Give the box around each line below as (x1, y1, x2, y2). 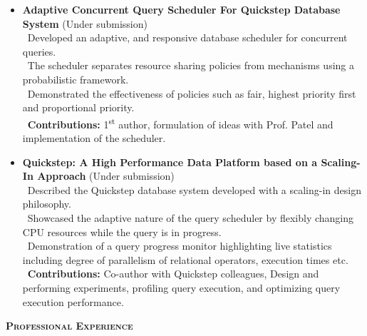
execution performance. (22, 294, 124, 309)
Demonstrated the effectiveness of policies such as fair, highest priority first (27, 86, 356, 101)
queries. (22, 44, 56, 58)
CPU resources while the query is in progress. (22, 224, 222, 239)
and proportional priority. (22, 100, 135, 115)
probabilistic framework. (22, 71, 129, 86)
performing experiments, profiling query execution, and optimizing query (22, 280, 341, 295)
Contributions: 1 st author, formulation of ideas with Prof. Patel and (27, 114, 334, 131)
